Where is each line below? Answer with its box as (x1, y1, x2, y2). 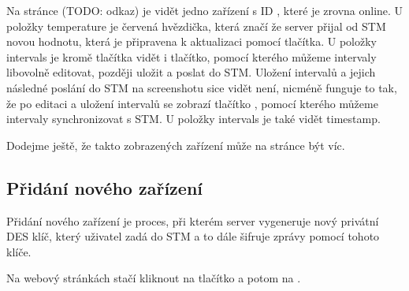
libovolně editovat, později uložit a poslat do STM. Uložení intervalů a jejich (6, 64, 376, 80)
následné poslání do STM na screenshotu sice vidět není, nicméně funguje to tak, (6, 79, 397, 95)
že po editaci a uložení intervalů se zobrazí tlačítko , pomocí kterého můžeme (6, 95, 378, 111)
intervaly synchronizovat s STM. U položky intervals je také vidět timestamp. (6, 110, 381, 127)
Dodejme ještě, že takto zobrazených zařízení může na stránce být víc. (6, 136, 345, 153)
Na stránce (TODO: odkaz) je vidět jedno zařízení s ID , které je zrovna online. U (6, 2, 403, 18)
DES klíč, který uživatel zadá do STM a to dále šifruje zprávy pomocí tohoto (6, 228, 380, 244)
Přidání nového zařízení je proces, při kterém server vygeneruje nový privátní (6, 212, 379, 229)
